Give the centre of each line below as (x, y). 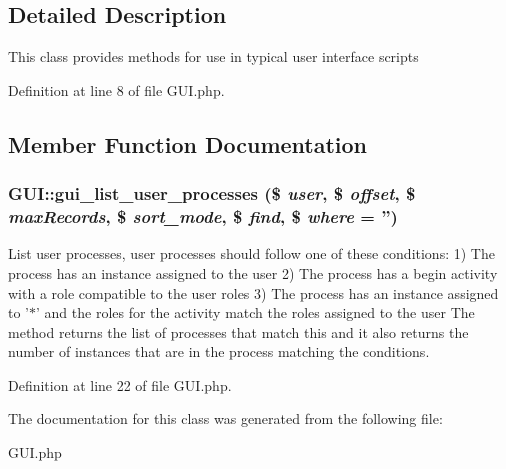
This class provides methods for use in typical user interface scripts (213, 56)
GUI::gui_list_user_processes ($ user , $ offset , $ (212, 193)
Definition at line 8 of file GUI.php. (116, 89)
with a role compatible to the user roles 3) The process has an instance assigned (253, 292)
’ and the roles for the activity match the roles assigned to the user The (255, 312)
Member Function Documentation (188, 143)
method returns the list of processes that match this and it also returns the (238, 331)
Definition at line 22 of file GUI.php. (120, 384)
